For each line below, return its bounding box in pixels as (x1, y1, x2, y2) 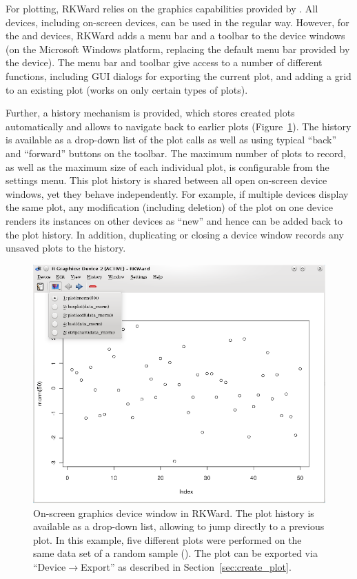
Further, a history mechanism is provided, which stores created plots (6, 105, 295, 120)
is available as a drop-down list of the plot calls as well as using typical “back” (6, 132, 337, 147)
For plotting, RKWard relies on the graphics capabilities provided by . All (6, 1, 318, 15)
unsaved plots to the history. (6, 241, 126, 255)
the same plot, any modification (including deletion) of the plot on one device (6, 200, 333, 214)
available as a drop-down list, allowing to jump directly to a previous (33, 519, 325, 534)
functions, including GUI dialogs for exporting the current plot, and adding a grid (6, 68, 351, 83)
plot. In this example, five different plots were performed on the (33, 532, 302, 547)
